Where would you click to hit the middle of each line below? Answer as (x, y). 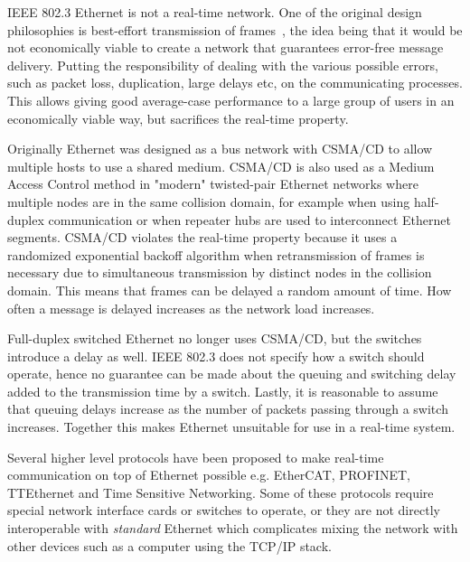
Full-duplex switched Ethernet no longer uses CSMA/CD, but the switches (215, 338)
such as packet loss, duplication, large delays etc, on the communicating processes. (235, 83)
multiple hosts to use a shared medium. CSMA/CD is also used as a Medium (221, 166)
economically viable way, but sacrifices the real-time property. (178, 118)
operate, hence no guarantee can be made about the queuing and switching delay (232, 374)
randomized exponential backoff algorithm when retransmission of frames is (216, 254)
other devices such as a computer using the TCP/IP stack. (169, 545)
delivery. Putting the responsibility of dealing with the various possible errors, (223, 65)
